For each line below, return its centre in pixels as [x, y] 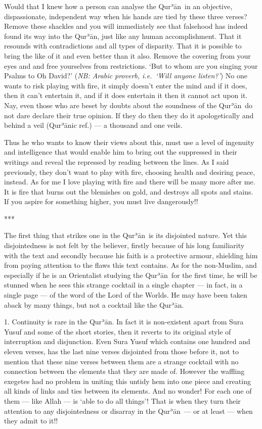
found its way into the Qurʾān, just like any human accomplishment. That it [123, 36]
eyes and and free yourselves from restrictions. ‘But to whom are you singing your [131, 65]
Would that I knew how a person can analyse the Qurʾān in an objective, [118, 6]
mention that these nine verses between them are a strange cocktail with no [121, 361]
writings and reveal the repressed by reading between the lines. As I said [117, 161]
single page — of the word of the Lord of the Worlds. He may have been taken [126, 295]
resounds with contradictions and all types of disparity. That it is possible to [123, 46]
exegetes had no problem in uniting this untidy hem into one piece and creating [127, 381]
